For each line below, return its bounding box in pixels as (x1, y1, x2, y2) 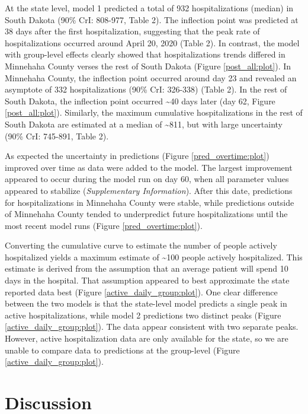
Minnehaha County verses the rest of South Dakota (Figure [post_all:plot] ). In (5, 59, 291, 72)
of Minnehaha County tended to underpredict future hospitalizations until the (5, 208, 288, 220)
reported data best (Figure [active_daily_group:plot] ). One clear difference (5, 285, 278, 298)
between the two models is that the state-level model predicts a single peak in (5, 297, 287, 310)
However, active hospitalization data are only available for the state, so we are (5, 332, 288, 345)
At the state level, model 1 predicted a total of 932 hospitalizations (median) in (5, 2, 294, 14)
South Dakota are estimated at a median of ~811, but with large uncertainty (5, 117, 283, 130)
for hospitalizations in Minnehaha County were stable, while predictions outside (5, 196, 294, 208)
